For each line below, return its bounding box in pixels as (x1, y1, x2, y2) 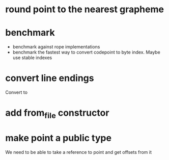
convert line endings (5, 72, 94, 84)
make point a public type (5, 132, 112, 144)
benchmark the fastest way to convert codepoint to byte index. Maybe (12, 49, 160, 56)
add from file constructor (5, 107, 109, 120)
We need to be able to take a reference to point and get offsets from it (5, 149, 152, 155)
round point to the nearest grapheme (5, 4, 164, 15)
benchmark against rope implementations (12, 44, 100, 50)
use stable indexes (12, 55, 52, 61)
